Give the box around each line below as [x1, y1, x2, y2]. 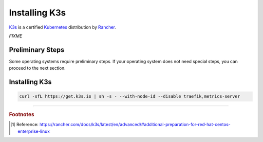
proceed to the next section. [9, 65, 66, 71]
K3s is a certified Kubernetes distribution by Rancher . [9, 24, 116, 30]
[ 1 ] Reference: [10, 122, 38, 127]
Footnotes [9, 111, 35, 118]
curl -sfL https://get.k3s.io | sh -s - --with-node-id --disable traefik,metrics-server [19, 94, 241, 99]
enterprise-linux [18, 128, 50, 134]
